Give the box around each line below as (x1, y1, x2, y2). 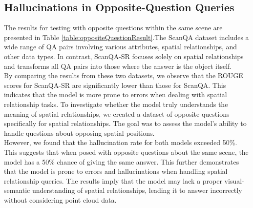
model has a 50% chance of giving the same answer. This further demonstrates (4, 156, 239, 166)
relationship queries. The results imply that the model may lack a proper (4, 175, 222, 186)
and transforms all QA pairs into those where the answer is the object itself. (4, 61, 232, 71)
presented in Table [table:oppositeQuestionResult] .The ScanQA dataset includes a (4, 32, 249, 42)
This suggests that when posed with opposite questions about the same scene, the (4, 146, 249, 157)
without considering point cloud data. (4, 194, 117, 205)
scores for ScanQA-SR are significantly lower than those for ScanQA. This (4, 80, 226, 90)
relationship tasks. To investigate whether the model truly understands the (4, 99, 228, 109)
